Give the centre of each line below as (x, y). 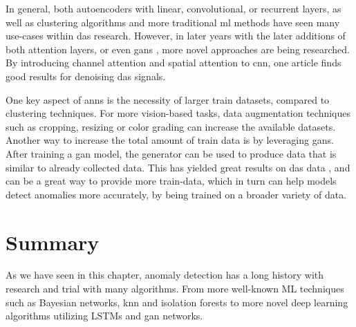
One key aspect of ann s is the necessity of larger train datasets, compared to (168, 99)
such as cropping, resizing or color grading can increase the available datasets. (171, 126)
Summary (53, 242)
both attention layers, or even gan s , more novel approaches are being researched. (178, 49)
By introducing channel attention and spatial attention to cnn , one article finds (174, 63)
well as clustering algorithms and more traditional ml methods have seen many (173, 22)
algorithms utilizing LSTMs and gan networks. (104, 316)
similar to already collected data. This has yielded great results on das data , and (178, 167)
